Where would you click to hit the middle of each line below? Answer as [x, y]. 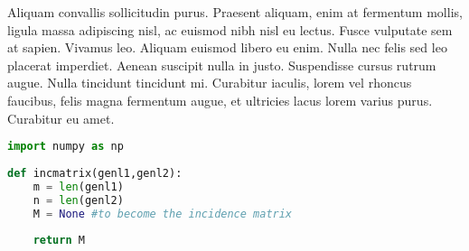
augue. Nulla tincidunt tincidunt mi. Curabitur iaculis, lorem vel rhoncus [210, 83]
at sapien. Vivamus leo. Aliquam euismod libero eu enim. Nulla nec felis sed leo [227, 47]
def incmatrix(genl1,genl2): [95, 173]
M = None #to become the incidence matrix [163, 214]
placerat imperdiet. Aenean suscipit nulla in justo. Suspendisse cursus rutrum [222, 65]
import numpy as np [66, 147]
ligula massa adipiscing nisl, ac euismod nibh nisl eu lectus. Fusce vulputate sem [230, 29]
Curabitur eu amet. [61, 118]
